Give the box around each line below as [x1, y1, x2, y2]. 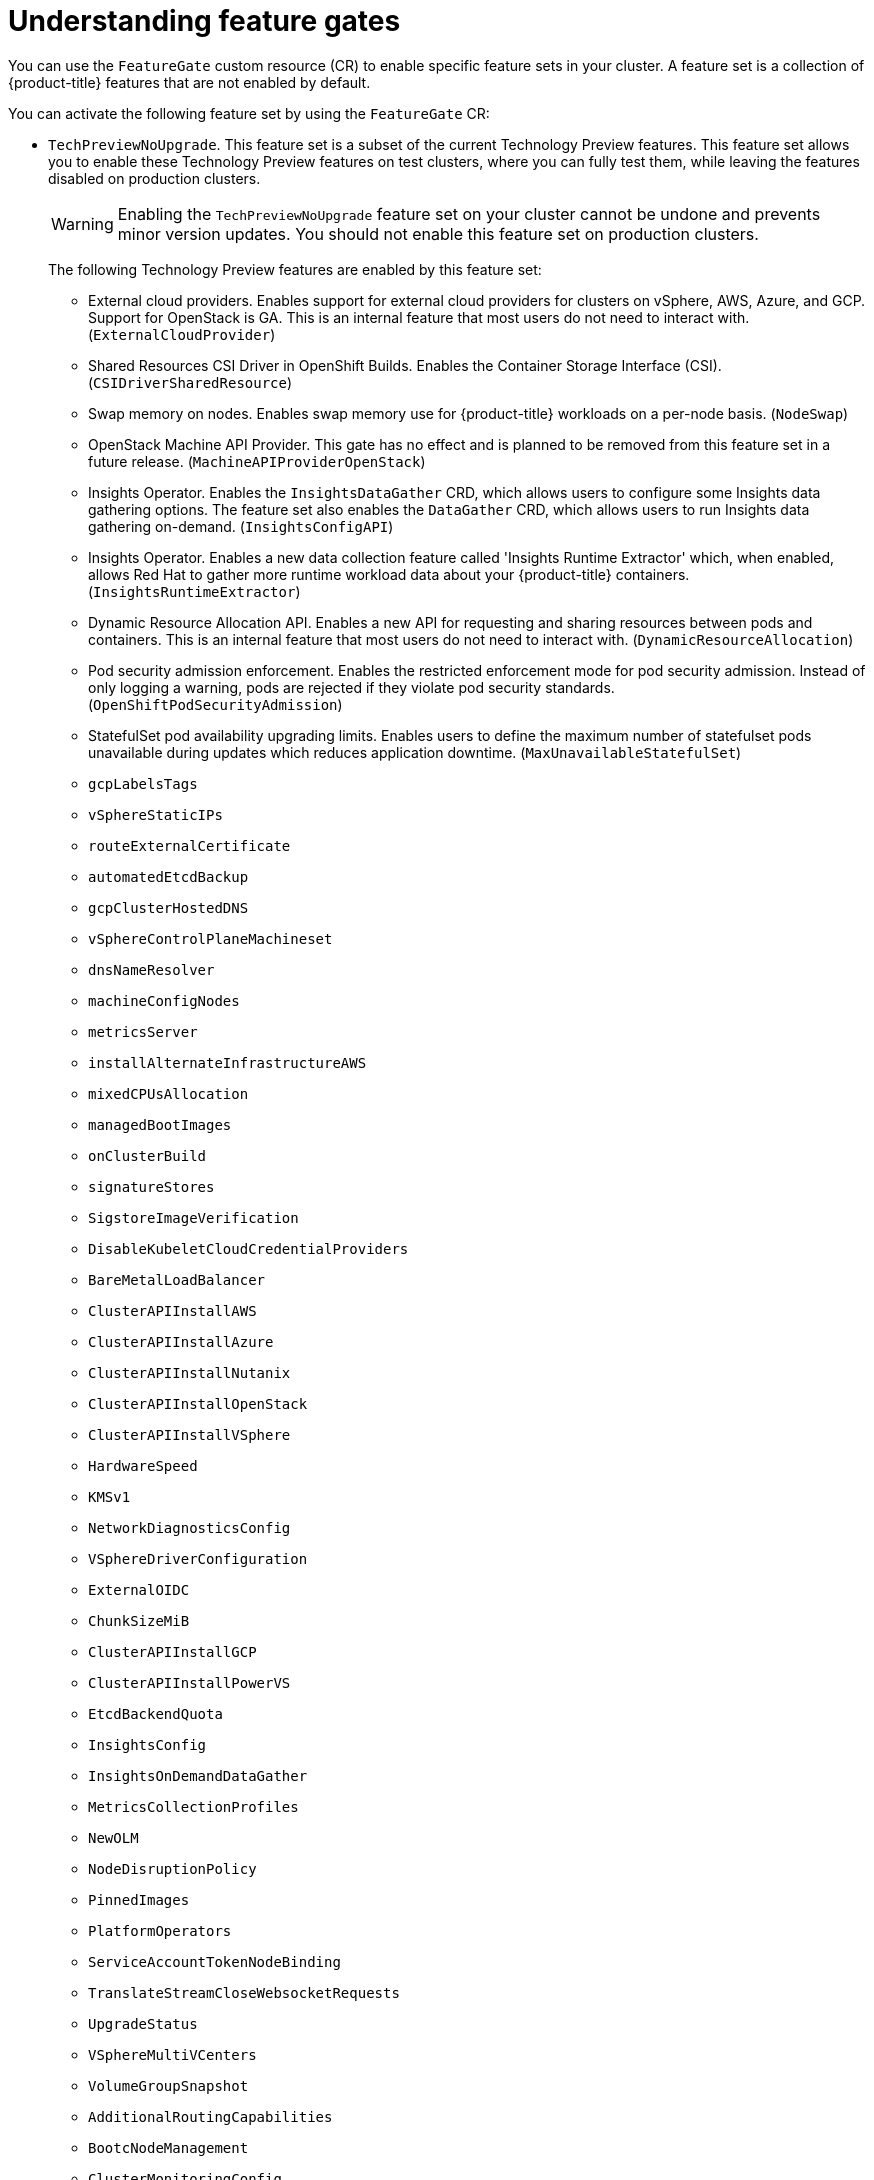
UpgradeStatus [88, 2015, 198, 2032]
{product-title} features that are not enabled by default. [8, 73, 371, 91]
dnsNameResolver [88, 961, 215, 978]
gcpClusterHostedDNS [88, 899, 249, 916]
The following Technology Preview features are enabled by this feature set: [48, 260, 542, 278]
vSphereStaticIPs [88, 806, 223, 823]
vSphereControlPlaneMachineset [88, 930, 333, 947]
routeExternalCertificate [88, 837, 291, 854]
